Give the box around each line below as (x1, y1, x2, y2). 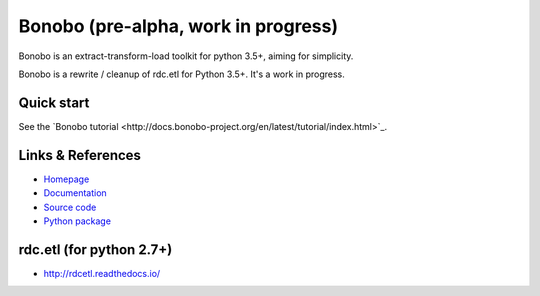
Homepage (43, 173, 90, 185)
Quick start (18, 94, 90, 111)
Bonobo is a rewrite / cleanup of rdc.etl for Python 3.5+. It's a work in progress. (18, 68, 345, 80)
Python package (43, 215, 112, 227)
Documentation (43, 187, 107, 199)
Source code (43, 201, 97, 213)
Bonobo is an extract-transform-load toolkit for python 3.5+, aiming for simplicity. (18, 50, 354, 62)
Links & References (18, 146, 142, 164)
